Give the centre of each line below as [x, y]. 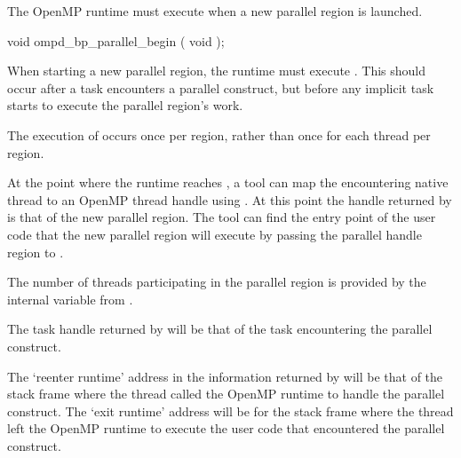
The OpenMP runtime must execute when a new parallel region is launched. [215, 11]
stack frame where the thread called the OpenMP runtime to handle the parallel [226, 394]
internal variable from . [70, 299]
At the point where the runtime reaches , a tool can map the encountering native [228, 182]
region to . [36, 252]
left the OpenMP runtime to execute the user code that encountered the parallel [226, 428]
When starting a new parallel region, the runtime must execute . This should [217, 71]
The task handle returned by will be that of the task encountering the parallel [220, 329]
